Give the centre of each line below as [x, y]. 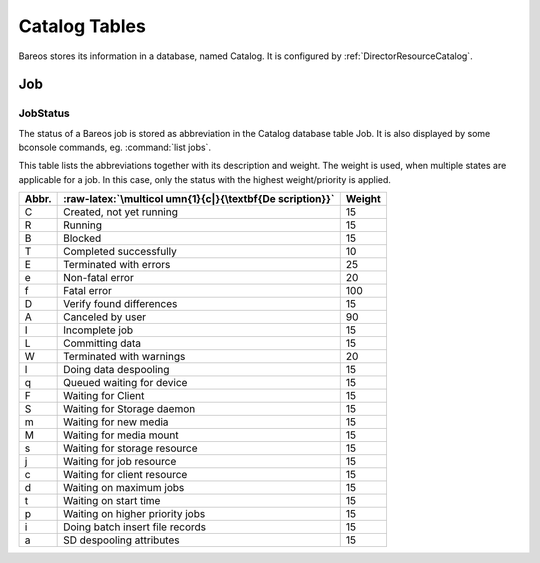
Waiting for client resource [125, 475]
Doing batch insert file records [135, 527]
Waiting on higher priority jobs [134, 514]
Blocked [82, 238]
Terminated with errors [117, 265]
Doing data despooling [116, 370]
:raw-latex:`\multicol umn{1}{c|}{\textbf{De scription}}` [199, 199]
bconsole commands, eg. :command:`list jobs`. [115, 147]
